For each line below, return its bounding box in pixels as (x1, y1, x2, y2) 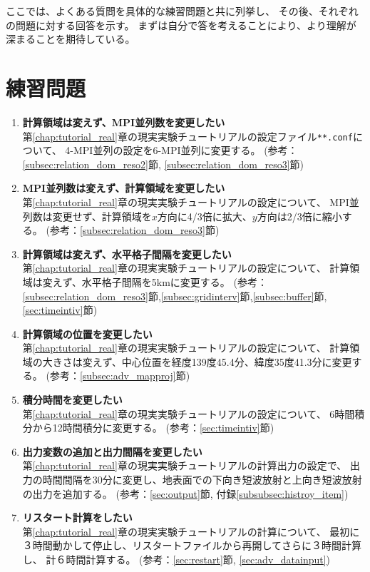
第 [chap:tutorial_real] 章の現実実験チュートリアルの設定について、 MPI (22, 194, 349, 209)
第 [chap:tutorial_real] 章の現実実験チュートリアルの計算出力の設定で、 (22, 458, 347, 473)
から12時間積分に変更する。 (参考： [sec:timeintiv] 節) (32, 420, 274, 435)
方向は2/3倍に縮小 (257, 208, 342, 223)
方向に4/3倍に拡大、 (157, 208, 252, 223)
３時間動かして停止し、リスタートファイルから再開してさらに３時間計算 (22, 538, 361, 553)
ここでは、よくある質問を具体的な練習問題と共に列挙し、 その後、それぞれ (6, 4, 359, 18)
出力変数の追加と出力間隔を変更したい (22, 444, 202, 459)
